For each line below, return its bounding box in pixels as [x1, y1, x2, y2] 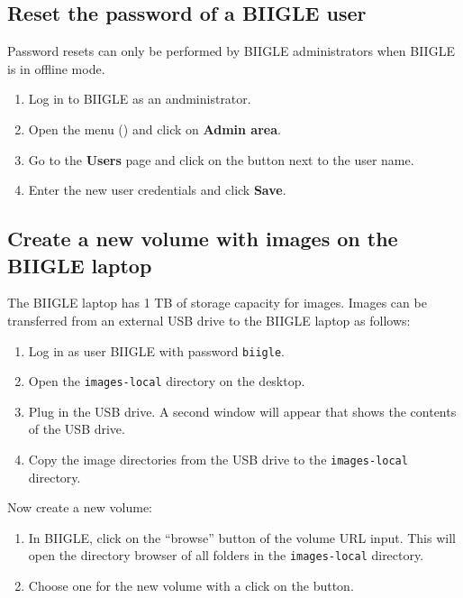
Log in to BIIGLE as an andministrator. [28, 89, 251, 108]
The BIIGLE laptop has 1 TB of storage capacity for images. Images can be [7, 293, 427, 312]
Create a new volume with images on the [7, 225, 398, 253]
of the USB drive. [28, 419, 125, 438]
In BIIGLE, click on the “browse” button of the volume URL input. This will [28, 528, 456, 547]
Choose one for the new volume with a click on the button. [28, 576, 354, 595]
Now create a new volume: [7, 498, 152, 517]
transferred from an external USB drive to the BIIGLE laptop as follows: [7, 310, 411, 329]
